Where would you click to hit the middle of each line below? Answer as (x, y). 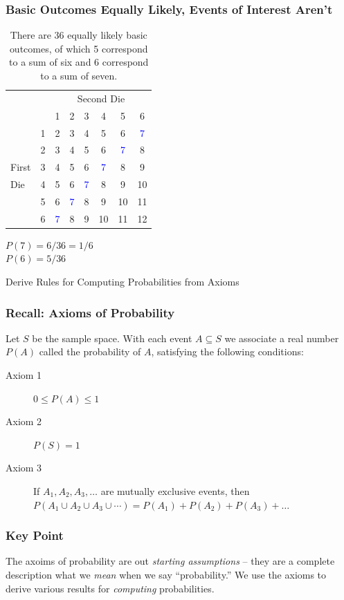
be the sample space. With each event (112, 338)
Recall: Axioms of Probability (90, 312)
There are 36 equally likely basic (79, 35)
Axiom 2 (24, 421)
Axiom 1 (24, 375)
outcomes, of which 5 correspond (79, 48)
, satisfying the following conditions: (227, 351)
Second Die (101, 98)
